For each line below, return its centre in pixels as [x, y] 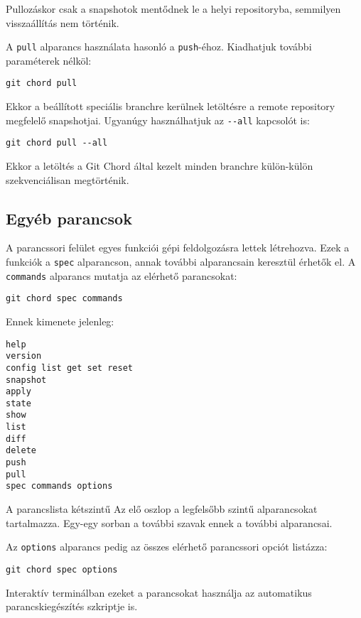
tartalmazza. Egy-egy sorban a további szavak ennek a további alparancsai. [169, 522]
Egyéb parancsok [69, 218]
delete [21, 451]
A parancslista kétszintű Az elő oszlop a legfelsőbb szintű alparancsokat [162, 509]
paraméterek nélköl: [49, 60]
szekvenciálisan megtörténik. [68, 179]
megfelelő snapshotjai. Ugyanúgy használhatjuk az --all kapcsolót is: [158, 120]
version [24, 356]
